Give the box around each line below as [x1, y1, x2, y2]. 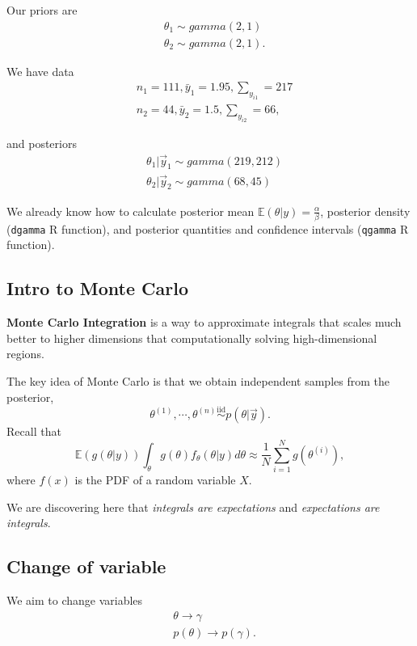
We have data [6, 62, 74, 79]
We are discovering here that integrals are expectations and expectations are [6, 498, 380, 515]
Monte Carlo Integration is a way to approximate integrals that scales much [6, 314, 402, 331]
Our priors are [6, 2, 78, 18]
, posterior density [320, 202, 411, 219]
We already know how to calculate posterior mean [6, 202, 255, 219]
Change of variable [6, 554, 166, 579]
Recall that [6, 423, 61, 440]
